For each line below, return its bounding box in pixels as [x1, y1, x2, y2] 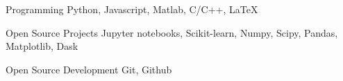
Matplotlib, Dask [6, 39, 78, 53]
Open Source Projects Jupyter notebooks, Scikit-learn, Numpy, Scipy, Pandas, [6, 25, 338, 39]
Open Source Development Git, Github [6, 62, 172, 76]
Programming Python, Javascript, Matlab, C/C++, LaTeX [6, 2, 258, 16]
